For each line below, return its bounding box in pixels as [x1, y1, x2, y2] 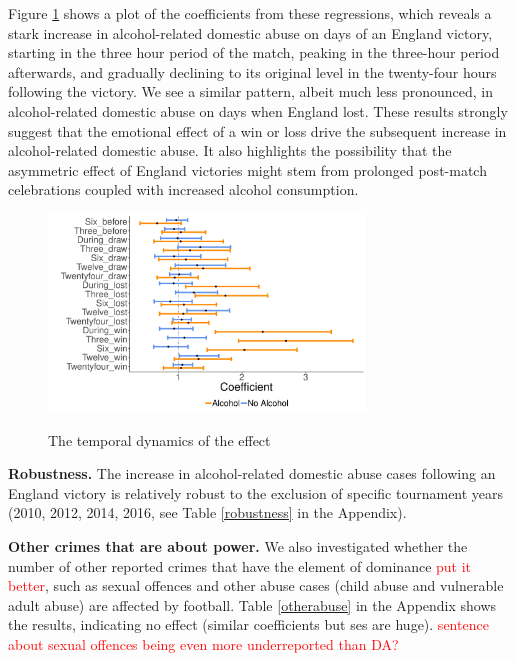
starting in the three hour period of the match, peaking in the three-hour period [8, 42, 500, 63]
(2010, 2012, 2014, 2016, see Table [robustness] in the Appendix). [8, 502, 407, 523]
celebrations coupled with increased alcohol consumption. [8, 179, 359, 200]
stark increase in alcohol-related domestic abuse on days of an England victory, [8, 22, 493, 43]
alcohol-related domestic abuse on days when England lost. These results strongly [8, 100, 508, 121]
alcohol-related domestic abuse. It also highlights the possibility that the [8, 140, 452, 161]
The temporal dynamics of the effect [48, 429, 271, 450]
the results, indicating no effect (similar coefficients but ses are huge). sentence [8, 614, 489, 635]
